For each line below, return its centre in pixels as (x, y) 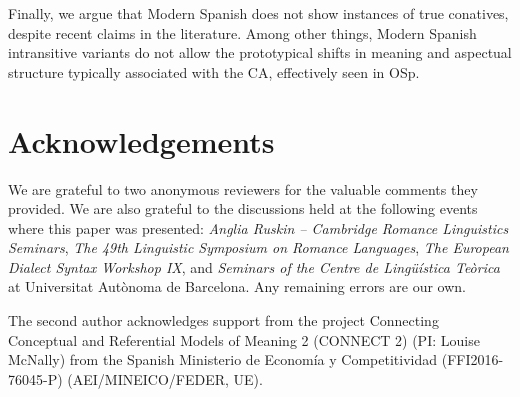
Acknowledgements (141, 140)
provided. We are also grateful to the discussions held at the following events (243, 208)
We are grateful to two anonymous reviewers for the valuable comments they (243, 188)
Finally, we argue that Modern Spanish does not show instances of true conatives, (258, 13)
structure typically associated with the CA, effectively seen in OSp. (214, 71)
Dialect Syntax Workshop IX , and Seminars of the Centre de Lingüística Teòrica (254, 266)
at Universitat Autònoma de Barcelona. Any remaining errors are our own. (237, 286)
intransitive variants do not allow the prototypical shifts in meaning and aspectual (260, 52)
